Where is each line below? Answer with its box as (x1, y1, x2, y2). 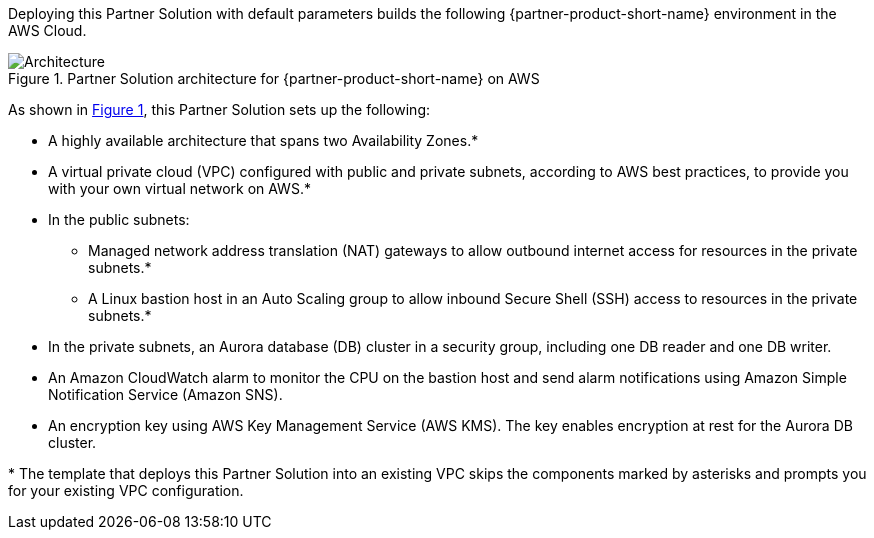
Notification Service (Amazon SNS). (48, 386, 283, 403)
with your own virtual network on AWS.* (48, 180, 311, 197)
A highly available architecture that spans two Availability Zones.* (48, 132, 479, 149)
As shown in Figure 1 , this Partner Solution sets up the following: (8, 101, 430, 118)
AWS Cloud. (8, 22, 87, 39)
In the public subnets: (48, 211, 190, 228)
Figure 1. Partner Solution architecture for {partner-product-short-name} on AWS (8, 70, 540, 87)
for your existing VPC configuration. (8, 482, 244, 499)
